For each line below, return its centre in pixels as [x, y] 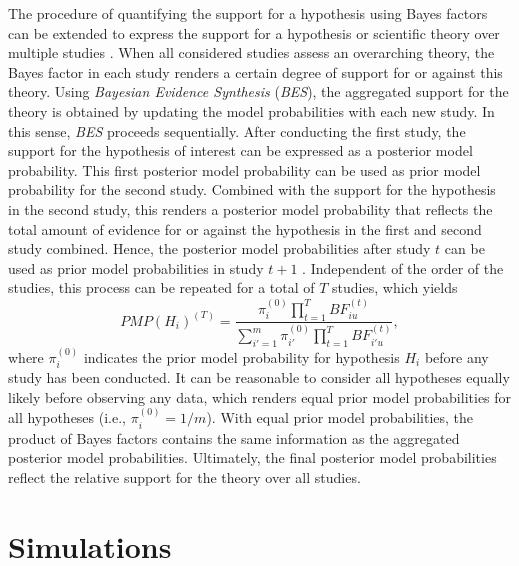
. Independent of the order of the [403, 267]
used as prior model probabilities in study [136, 267]
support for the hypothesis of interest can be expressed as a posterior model [240, 150]
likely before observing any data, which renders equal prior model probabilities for [260, 396]
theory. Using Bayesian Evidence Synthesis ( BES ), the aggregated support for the [258, 91]
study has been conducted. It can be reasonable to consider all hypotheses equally [259, 377]
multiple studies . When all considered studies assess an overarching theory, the [251, 52]
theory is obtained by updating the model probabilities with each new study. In [251, 110]
